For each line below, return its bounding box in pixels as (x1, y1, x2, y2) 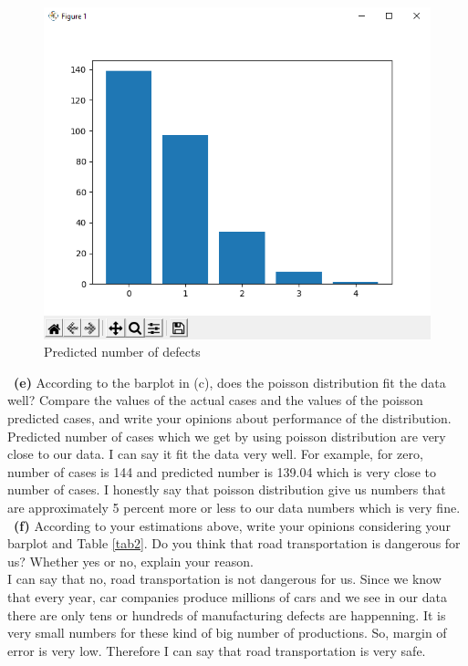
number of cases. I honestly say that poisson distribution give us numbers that (7, 480, 446, 499)
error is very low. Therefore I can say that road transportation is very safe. (7, 640, 426, 660)
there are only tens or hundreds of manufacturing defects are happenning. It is (7, 605, 446, 624)
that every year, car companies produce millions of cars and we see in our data (7, 588, 447, 607)
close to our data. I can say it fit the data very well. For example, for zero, (7, 444, 423, 463)
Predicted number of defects (44, 342, 201, 361)
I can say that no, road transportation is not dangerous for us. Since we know (7, 569, 442, 588)
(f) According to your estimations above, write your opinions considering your (14, 515, 451, 535)
